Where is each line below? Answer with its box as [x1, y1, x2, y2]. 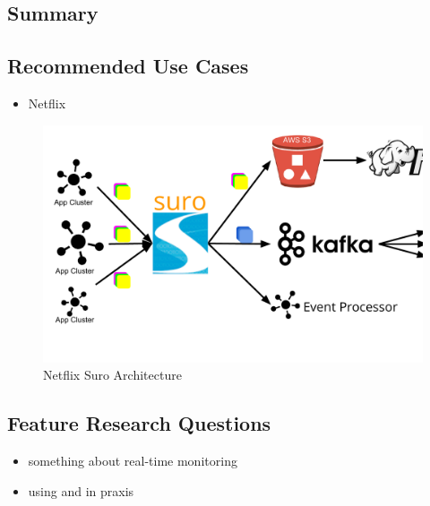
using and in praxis [28, 481, 134, 500]
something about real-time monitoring [28, 450, 237, 469]
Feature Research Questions [7, 409, 271, 437]
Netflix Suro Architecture [43, 365, 182, 384]
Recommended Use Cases [7, 52, 249, 80]
